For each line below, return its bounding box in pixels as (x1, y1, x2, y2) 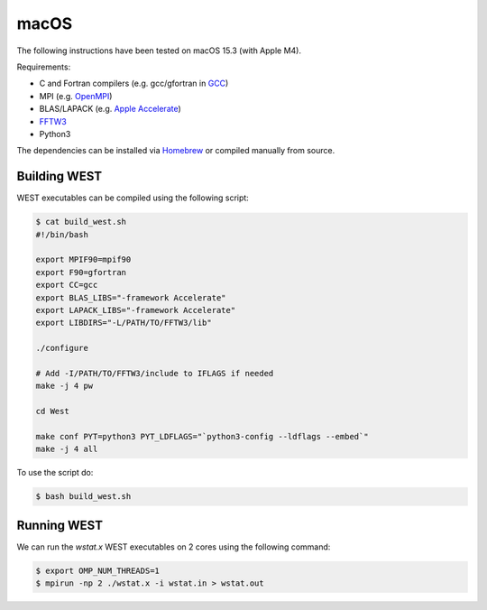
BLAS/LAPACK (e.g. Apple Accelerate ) (39, 104, 182, 115)
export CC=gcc (35, 280, 98, 291)
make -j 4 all (35, 444, 98, 455)
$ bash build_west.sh (35, 492, 132, 502)
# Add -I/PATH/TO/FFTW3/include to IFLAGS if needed (35, 368, 274, 378)
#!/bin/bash (35, 229, 89, 239)
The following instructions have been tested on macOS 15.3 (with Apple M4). (16, 45, 302, 56)
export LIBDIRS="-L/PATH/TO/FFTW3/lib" (35, 318, 212, 328)
